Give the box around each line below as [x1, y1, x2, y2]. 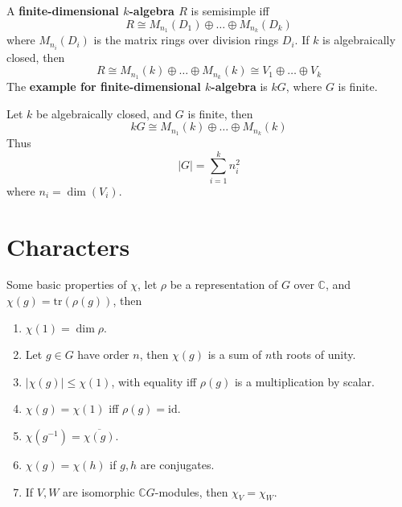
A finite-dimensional [6, 2, 119, 19]
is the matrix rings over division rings [93, 31, 279, 48]
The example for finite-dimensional [6, 78, 201, 94]
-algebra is [211, 78, 268, 94]
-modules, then [154, 483, 228, 500]
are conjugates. [140, 456, 215, 473]
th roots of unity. [272, 346, 356, 363]
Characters [6, 229, 130, 262]
